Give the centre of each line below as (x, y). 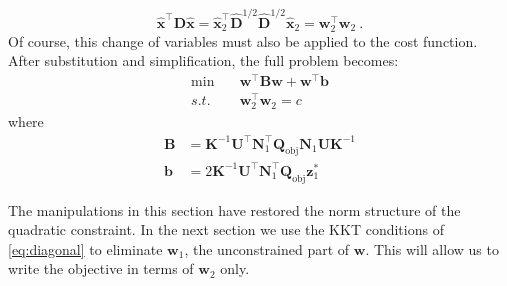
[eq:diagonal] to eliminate (85, 248)
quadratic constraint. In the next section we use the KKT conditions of (226, 229)
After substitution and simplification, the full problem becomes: (203, 60)
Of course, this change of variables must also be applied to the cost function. (243, 40)
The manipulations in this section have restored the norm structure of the (234, 209)
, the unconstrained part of (267, 248)
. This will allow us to (432, 248)
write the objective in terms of (101, 268)
